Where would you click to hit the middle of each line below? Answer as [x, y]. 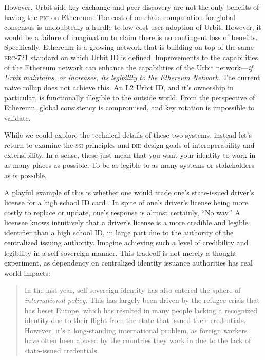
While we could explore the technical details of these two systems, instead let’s [128, 135]
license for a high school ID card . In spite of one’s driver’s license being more [126, 202]
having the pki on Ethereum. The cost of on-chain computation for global [120, 17]
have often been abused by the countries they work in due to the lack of [138, 340]
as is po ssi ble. [25, 175]
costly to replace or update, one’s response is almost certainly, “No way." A [122, 212]
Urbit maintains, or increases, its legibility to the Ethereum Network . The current [132, 77]
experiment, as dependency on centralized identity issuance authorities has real [128, 263]
